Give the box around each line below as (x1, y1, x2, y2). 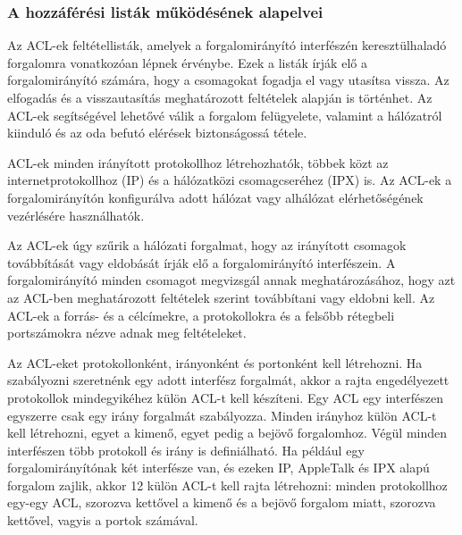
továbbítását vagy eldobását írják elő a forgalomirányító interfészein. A (7, 253, 396, 272)
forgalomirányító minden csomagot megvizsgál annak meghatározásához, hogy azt (7, 271, 456, 289)
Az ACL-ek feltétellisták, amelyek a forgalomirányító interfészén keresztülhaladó (7, 36, 447, 54)
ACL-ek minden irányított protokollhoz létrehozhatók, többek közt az (7, 153, 389, 171)
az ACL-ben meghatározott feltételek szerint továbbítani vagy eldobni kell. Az (7, 288, 435, 306)
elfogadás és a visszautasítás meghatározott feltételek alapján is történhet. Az (7, 88, 433, 106)
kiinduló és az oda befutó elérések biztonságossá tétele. (7, 123, 307, 142)
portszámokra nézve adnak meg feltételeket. (7, 323, 247, 342)
